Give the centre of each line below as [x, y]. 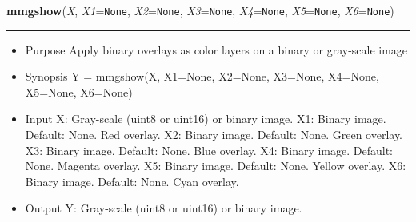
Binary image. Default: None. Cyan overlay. [132, 181]
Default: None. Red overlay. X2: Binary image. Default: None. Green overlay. [214, 135]
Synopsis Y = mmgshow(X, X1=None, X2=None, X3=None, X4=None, [202, 76]
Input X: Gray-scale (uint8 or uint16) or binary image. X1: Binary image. [206, 119]
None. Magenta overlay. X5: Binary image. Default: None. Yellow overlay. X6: [216, 166]
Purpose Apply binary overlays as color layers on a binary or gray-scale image [216, 49]
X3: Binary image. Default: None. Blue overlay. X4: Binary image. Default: [209, 150]
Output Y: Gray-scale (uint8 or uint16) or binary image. [164, 208]
